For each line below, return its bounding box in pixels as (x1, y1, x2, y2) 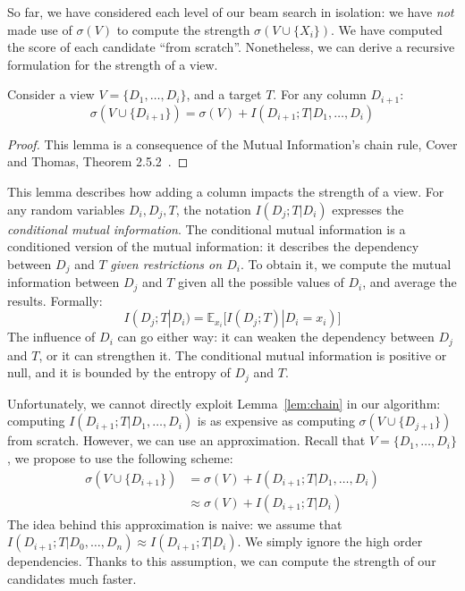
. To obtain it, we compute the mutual (240, 254, 452, 273)
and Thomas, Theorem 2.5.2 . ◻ (7, 152, 189, 171)
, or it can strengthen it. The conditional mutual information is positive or (38, 345, 447, 364)
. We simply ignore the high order (237, 532, 423, 551)
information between (7, 273, 120, 291)
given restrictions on (110, 254, 223, 273)
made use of (7, 20, 72, 38)
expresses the (332, 199, 404, 218)
